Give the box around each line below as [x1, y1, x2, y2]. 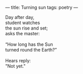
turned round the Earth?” [5, 47, 57, 53]
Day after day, [5, 14, 34, 20]
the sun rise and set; [5, 25, 48, 31]
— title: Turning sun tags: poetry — [5, 5, 78, 10]
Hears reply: [5, 58, 31, 63]
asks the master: [5, 31, 40, 36]
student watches [5, 20, 40, 26]
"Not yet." [5, 63, 26, 69]
